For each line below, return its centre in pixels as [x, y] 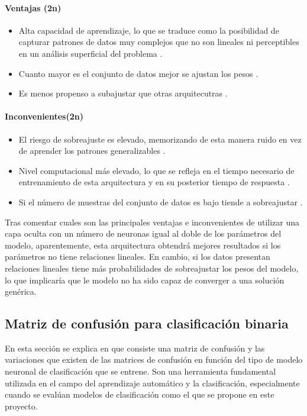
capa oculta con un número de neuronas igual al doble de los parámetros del [143, 233]
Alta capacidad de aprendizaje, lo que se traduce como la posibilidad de [149, 30]
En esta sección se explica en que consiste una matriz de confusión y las [135, 348]
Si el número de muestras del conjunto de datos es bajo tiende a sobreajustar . [161, 201]
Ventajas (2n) [33, 7]
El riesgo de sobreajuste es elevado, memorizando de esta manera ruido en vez [160, 139]
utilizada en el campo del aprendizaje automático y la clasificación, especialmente [152, 383]
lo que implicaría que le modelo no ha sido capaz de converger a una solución [145, 280]
